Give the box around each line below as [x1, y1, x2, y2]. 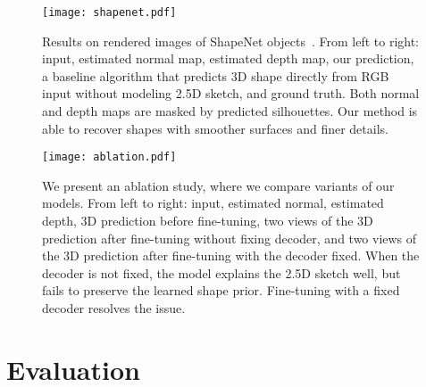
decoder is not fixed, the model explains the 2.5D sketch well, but [42, 263, 401, 282]
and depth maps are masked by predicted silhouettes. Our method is [42, 102, 418, 120]
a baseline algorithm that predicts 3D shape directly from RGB [42, 66, 389, 85]
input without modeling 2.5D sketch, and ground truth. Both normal [42, 84, 420, 103]
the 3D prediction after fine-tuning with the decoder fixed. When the [42, 246, 420, 265]
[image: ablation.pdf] [42, 151, 177, 164]
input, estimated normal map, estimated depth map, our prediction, [42, 49, 414, 68]
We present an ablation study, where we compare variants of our [42, 176, 395, 194]
